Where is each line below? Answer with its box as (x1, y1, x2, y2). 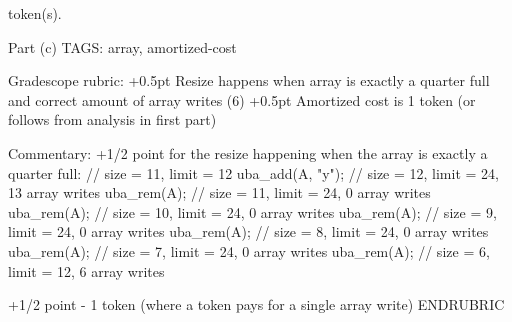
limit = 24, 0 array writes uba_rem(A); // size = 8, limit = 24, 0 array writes (8, 221, 489, 242)
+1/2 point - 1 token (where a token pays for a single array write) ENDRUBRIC (8, 294, 505, 315)
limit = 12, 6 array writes (8, 260, 165, 281)
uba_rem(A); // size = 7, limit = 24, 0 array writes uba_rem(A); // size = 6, (8, 240, 490, 261)
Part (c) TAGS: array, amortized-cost (8, 36, 237, 57)
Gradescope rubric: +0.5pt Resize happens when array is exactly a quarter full (8, 70, 490, 91)
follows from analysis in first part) (8, 109, 217, 130)
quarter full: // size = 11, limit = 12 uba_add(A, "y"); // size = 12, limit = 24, (8, 162, 499, 183)
